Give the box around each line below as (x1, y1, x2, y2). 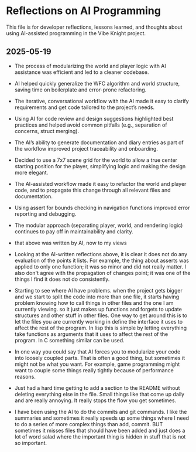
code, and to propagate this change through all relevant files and (14, 186, 171, 193)
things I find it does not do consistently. (14, 276, 110, 283)
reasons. (14, 373, 36, 380)
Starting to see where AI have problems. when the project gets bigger (14, 287, 183, 294)
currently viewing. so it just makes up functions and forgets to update (14, 305, 183, 312)
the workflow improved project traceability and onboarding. (14, 145, 158, 152)
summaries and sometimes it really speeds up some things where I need (14, 414, 189, 422)
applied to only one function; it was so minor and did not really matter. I (14, 263, 186, 270)
